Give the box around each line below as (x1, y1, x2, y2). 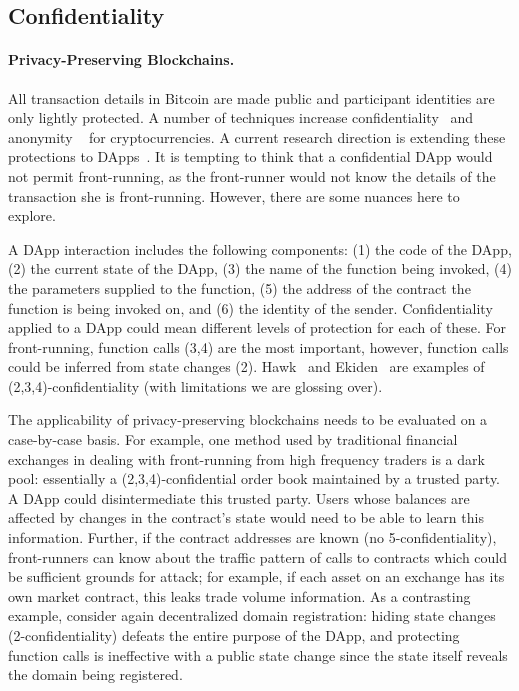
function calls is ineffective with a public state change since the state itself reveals (8, 644, 508, 665)
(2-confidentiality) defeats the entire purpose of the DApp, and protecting (8, 625, 460, 646)
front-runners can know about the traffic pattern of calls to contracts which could (8, 546, 508, 567)
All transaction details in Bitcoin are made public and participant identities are (8, 87, 495, 108)
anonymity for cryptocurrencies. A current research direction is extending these (8, 126, 506, 147)
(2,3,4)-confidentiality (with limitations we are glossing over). (8, 375, 383, 396)
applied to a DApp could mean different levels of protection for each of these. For (8, 317, 507, 338)
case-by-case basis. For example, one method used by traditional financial (8, 429, 458, 450)
